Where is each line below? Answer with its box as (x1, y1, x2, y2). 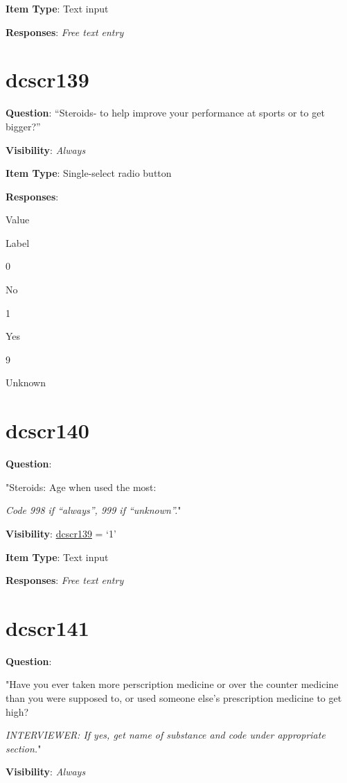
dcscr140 (6, 416, 89, 445)
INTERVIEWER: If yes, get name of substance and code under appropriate (6, 728, 326, 742)
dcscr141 (6, 613, 89, 642)
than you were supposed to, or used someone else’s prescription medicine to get (6, 691, 342, 705)
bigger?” (6, 119, 41, 133)
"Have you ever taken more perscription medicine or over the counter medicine (6, 677, 339, 691)
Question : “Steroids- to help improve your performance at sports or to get (6, 105, 325, 120)
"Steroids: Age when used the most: (6, 479, 157, 494)
